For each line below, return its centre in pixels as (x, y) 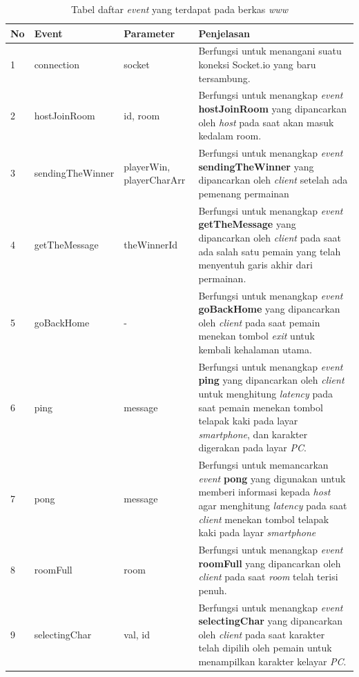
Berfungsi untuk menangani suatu (270, 51)
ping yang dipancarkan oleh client (271, 380)
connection (57, 65)
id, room (142, 115)
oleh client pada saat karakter (262, 634)
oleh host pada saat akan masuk (266, 122)
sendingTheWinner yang (256, 166)
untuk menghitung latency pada (266, 393)
